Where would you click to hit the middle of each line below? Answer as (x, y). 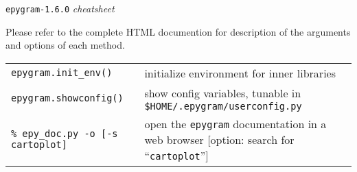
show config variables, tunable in (223, 93)
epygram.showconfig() (67, 98)
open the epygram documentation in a (235, 123)
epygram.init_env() (62, 73)
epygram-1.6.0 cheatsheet (60, 8)
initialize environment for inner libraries (240, 73)
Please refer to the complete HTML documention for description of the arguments (178, 31)
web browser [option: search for (219, 139)
